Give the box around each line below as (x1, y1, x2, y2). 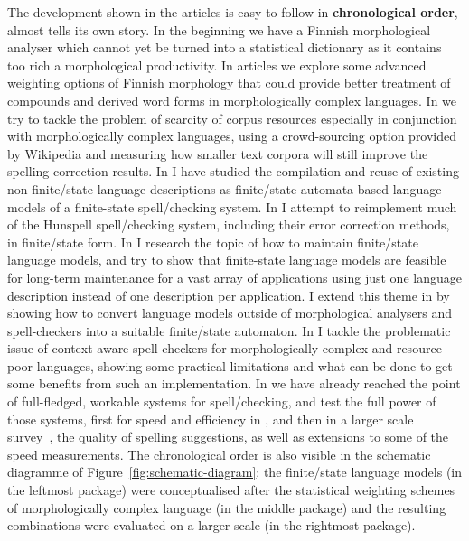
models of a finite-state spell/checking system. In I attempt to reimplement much (7, 197, 457, 216)
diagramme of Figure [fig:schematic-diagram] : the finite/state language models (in (7, 462, 463, 481)
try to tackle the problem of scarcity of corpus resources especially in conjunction (7, 108, 457, 127)
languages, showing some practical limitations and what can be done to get (36, 356, 453, 375)
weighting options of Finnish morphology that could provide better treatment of (7, 73, 451, 92)
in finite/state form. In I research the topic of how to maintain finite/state (7, 232, 418, 251)
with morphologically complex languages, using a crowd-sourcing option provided (7, 126, 457, 145)
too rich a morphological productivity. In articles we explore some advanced (7, 55, 427, 74)
